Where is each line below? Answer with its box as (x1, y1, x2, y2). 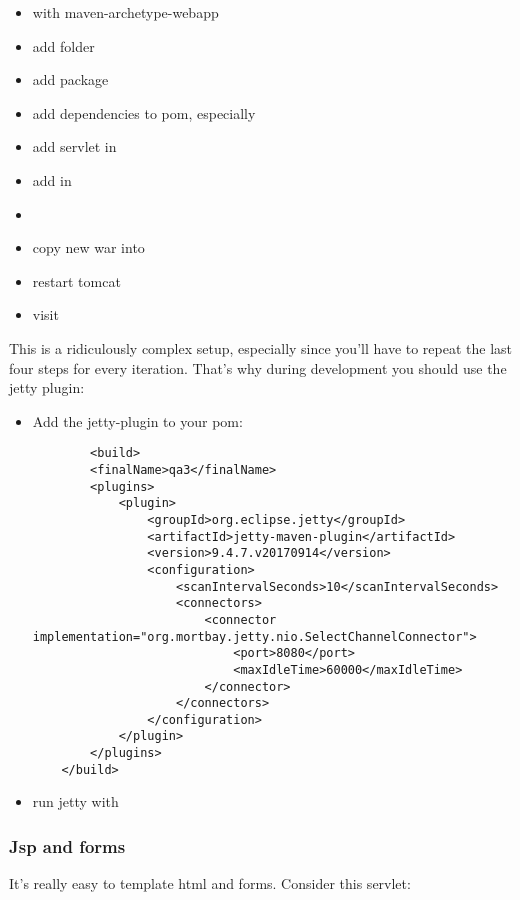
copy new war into (32, 237, 145, 258)
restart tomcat (32, 270, 121, 291)
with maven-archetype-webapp (32, 2, 219, 22)
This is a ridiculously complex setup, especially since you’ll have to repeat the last (9, 337, 513, 358)
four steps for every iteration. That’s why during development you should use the (9, 357, 507, 378)
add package (32, 69, 109, 90)
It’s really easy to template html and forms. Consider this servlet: (9, 873, 411, 894)
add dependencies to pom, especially (32, 102, 256, 123)
